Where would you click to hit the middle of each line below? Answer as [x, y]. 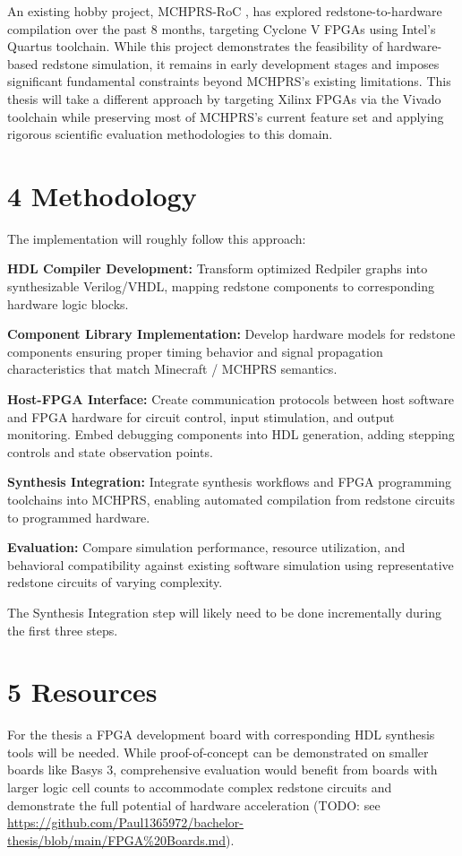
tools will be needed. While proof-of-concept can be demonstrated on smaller [218, 752]
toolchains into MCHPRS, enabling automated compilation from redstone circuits [231, 499]
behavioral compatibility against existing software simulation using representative [231, 564]
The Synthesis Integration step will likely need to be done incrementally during [224, 612]
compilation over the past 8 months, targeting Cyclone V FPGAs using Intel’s [222, 28]
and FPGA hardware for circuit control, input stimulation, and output [201, 416]
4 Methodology [102, 195]
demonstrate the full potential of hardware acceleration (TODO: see [194, 804]
